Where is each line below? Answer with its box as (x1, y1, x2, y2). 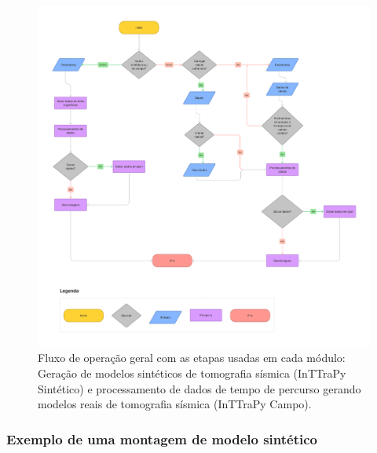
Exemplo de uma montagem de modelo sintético (6, 429, 317, 448)
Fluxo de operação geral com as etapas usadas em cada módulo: (38, 349, 346, 366)
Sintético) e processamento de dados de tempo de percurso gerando (38, 380, 361, 396)
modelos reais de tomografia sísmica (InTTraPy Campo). (38, 396, 312, 412)
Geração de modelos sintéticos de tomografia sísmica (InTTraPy (38, 364, 346, 381)
